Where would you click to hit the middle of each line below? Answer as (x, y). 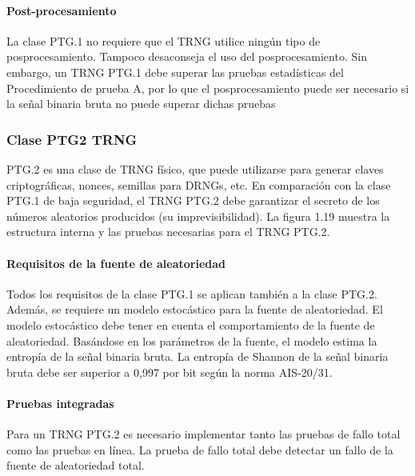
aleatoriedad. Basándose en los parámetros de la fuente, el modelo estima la (192, 340)
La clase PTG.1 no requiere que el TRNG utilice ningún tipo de (164, 40)
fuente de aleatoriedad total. (76, 465)
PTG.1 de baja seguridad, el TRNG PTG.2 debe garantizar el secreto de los (193, 200)
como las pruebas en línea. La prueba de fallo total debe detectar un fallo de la (200, 449)
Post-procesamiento (62, 10)
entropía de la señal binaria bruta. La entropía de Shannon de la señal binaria (198, 356)
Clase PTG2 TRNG (72, 139)
